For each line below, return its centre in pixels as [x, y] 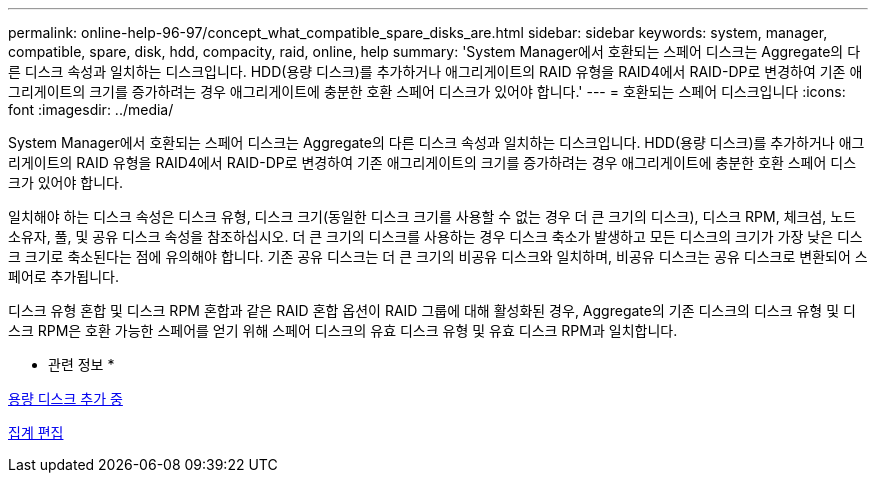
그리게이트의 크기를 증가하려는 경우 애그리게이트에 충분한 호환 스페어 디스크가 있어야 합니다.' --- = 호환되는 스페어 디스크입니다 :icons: [427, 91]
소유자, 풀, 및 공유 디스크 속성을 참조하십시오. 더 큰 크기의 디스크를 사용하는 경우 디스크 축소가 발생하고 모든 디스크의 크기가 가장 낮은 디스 [435, 236]
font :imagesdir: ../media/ [91, 109]
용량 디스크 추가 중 [65, 398]
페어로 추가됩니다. [64, 276]
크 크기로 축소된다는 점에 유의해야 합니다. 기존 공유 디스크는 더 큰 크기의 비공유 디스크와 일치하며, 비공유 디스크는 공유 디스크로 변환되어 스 [438, 256]
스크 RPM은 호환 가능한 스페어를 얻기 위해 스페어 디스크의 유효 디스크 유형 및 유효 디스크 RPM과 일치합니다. [343, 330]
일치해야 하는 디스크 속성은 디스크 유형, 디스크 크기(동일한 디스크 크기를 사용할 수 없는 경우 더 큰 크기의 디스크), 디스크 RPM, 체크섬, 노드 [432, 216]
